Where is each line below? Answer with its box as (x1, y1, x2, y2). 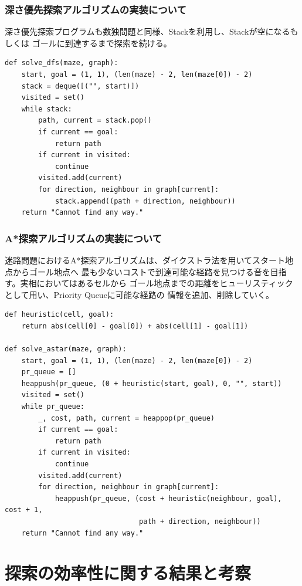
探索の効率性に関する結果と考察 (5, 561, 252, 585)
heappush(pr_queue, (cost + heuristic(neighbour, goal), (55, 494, 282, 503)
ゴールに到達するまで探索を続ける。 (32, 36, 172, 49)
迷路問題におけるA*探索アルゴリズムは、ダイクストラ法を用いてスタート (5, 253, 285, 266)
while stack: (21, 104, 72, 113)
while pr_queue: (21, 402, 85, 411)
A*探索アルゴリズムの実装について (5, 231, 162, 245)
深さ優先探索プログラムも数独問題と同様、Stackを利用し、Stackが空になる (5, 25, 290, 38)
